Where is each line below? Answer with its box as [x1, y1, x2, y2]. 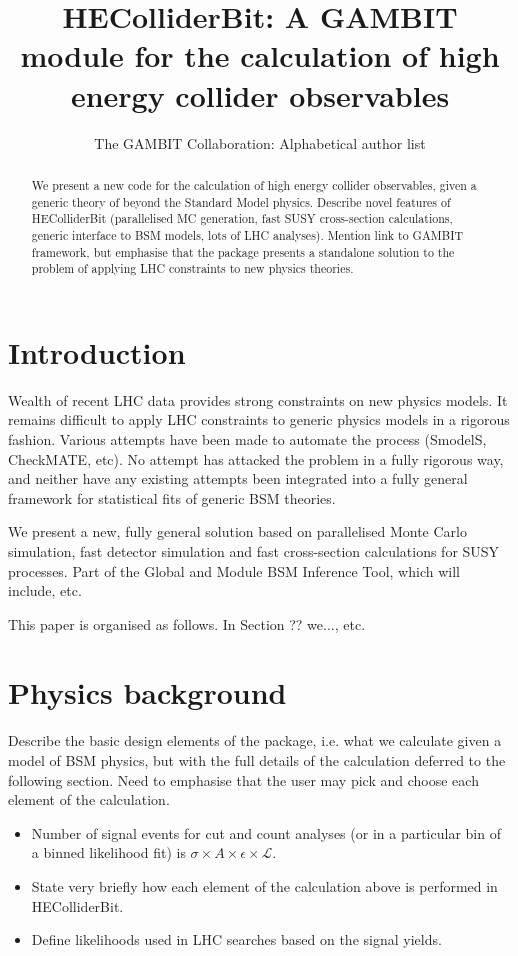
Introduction [8, 331, 186, 372]
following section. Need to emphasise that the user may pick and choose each [8, 769, 479, 790]
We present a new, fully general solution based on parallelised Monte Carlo [8, 521, 467, 542]
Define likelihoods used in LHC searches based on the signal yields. [31, 929, 442, 950]
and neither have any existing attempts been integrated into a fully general [8, 468, 468, 489]
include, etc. [8, 580, 82, 601]
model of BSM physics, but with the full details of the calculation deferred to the [8, 750, 506, 771]
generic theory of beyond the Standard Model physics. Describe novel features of [31, 193, 451, 210]
